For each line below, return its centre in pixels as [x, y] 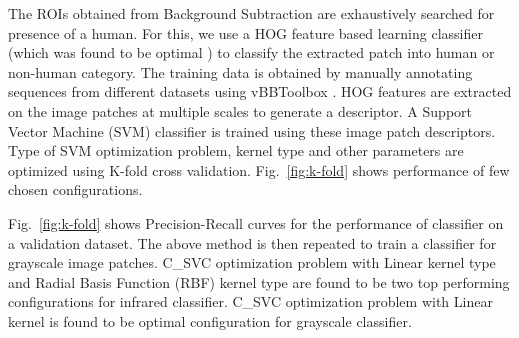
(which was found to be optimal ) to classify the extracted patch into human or [251, 52]
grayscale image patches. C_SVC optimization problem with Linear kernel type [252, 262]
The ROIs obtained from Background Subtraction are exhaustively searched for [251, 13]
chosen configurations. [75, 189]
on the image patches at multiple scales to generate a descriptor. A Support [240, 110]
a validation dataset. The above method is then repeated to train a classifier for [252, 242]
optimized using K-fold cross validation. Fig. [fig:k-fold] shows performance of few [259, 169]
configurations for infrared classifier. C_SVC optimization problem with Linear [250, 301]
